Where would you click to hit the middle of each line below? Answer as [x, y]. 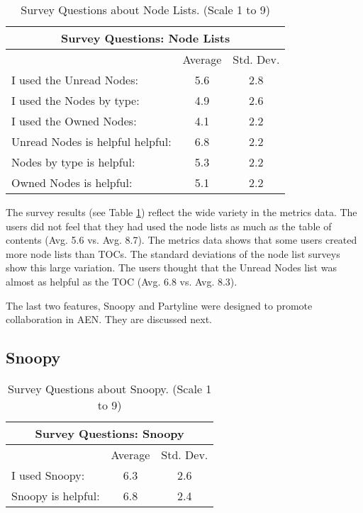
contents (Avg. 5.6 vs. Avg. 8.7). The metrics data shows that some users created [181, 240]
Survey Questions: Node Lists [146, 38]
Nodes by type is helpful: [73, 162]
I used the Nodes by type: [76, 100]
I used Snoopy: [48, 475]
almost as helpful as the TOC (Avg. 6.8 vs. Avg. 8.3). [122, 281]
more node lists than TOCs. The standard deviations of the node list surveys [173, 253]
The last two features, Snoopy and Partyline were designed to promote [159, 305]
